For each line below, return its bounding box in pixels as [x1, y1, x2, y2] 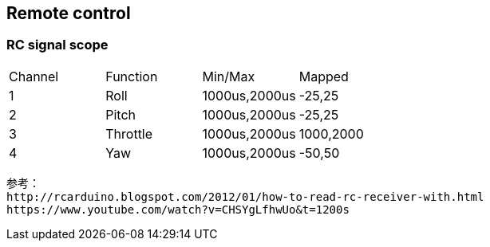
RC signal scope [6, 37, 109, 53]
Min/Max [202, 68, 255, 84]
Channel [9, 68, 59, 84]
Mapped [298, 68, 349, 84]
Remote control [6, 3, 131, 23]
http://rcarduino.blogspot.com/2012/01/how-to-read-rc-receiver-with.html [6, 190, 484, 203]
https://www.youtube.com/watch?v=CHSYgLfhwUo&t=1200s [6, 202, 350, 216]
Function [105, 68, 158, 84]
